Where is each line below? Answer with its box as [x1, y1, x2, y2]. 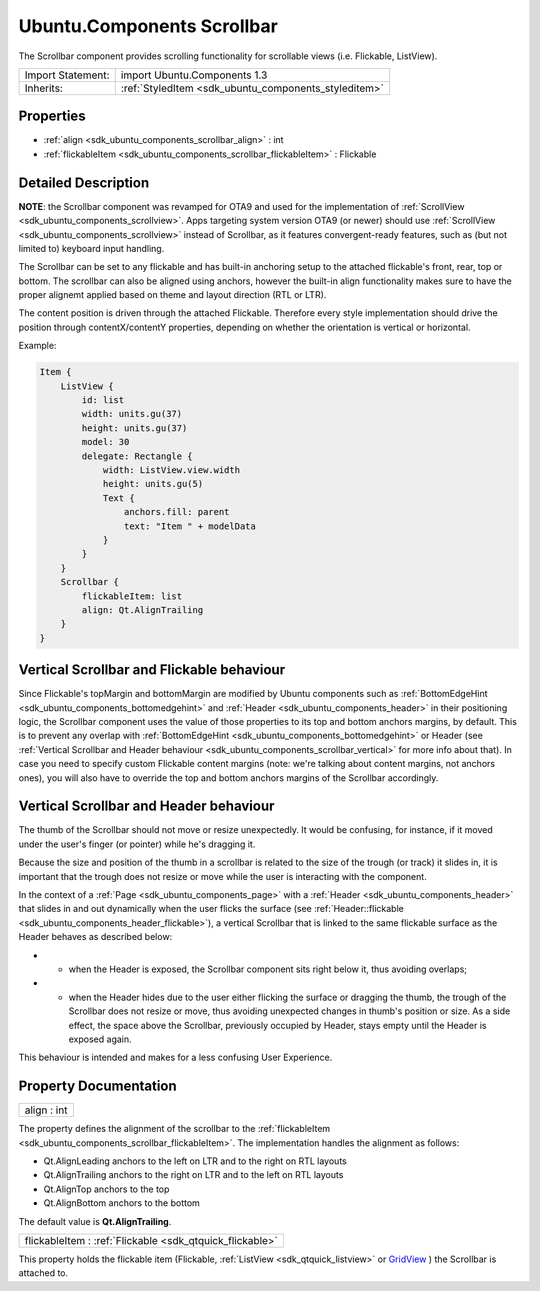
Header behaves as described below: [18, 931, 173, 943]
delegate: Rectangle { [81, 450, 194, 462]
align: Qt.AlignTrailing [81, 604, 204, 615]
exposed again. [68, 1033, 132, 1045]
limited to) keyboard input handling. [18, 242, 165, 254]
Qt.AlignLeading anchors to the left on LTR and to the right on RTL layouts [43, 1155, 347, 1167]
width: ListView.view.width [102, 464, 240, 475]
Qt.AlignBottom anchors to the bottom [43, 1197, 200, 1209]
